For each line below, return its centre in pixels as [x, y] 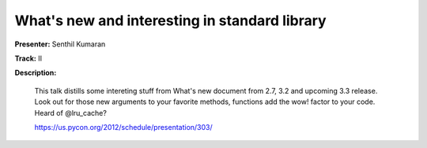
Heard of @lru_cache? [70, 113]
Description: [36, 73]
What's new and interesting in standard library [171, 20]
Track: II [28, 58]
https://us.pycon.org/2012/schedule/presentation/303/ [123, 127]
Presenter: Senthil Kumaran [60, 44]
